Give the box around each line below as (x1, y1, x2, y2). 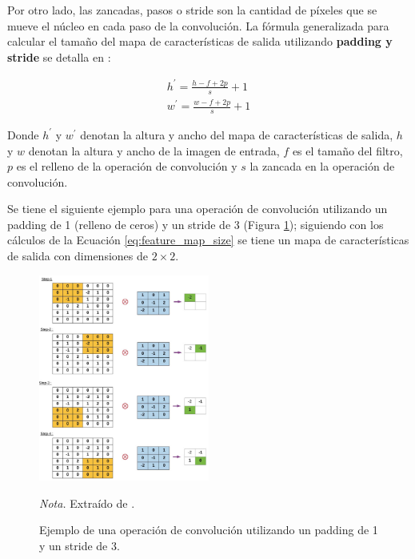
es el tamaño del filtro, (292, 142, 403, 159)
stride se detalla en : (7, 48, 111, 65)
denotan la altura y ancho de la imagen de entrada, (28, 142, 280, 159)
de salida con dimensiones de (7, 247, 148, 264)
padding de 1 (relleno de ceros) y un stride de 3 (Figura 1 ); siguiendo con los (7, 215, 384, 232)
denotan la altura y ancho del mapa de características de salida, (80, 126, 393, 143)
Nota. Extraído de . (39, 494, 135, 511)
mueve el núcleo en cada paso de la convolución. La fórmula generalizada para (7, 17, 389, 34)
